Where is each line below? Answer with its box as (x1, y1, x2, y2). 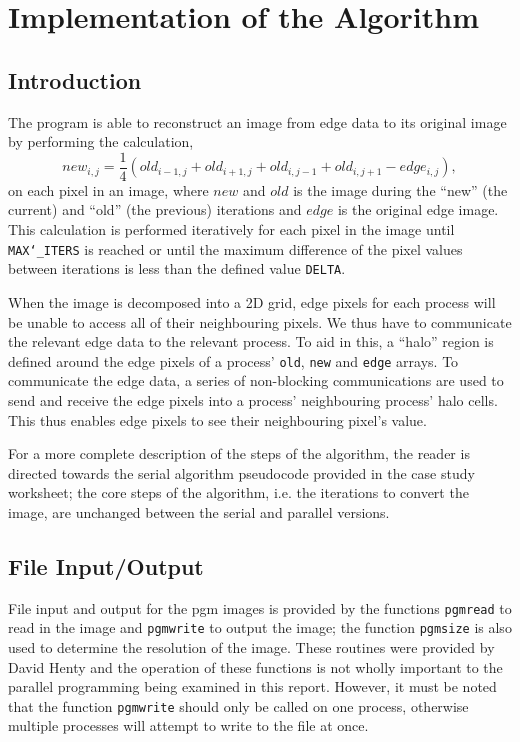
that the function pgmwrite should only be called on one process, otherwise (8, 695, 469, 716)
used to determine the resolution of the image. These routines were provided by (8, 637, 495, 658)
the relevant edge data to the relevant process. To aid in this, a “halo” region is (8, 331, 494, 352)
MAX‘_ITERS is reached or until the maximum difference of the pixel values (8, 238, 463, 259)
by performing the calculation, (8, 131, 194, 152)
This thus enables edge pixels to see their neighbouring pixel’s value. (8, 409, 427, 430)
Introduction (8, 64, 142, 95)
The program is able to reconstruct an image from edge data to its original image (8, 111, 507, 132)
